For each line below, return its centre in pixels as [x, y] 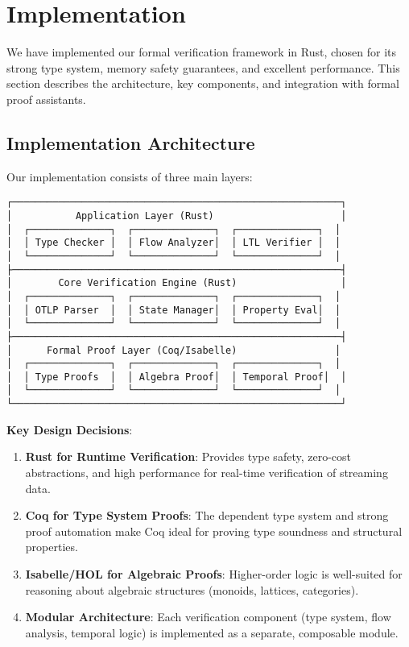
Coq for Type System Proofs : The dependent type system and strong [207, 515]
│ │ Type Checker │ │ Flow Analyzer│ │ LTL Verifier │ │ [174, 243]
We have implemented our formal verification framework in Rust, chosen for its [202, 52]
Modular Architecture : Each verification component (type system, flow [208, 617]
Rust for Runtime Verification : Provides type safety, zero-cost [188, 456]
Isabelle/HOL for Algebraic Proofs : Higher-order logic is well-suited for [214, 573]
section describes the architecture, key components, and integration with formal [203, 83]
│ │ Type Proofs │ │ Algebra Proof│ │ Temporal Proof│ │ [177, 377]
